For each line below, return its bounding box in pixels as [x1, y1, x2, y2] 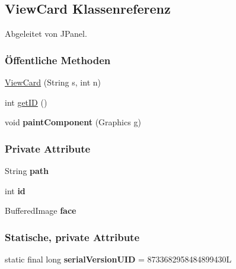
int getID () [5, 96, 47, 108]
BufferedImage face [5, 204, 76, 217]
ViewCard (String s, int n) [5, 76, 101, 88]
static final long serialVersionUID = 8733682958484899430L [5, 253, 232, 265]
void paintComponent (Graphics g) [5, 116, 141, 128]
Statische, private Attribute [5, 229, 140, 244]
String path [5, 164, 49, 177]
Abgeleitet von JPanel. [5, 27, 87, 40]
